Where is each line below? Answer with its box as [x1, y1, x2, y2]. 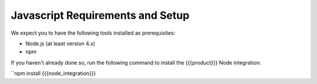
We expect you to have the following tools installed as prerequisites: [11, 29, 176, 36]
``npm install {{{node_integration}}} [11, 70, 96, 77]
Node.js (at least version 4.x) [25, 40, 96, 47]
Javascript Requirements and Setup [11, 9, 190, 22]
